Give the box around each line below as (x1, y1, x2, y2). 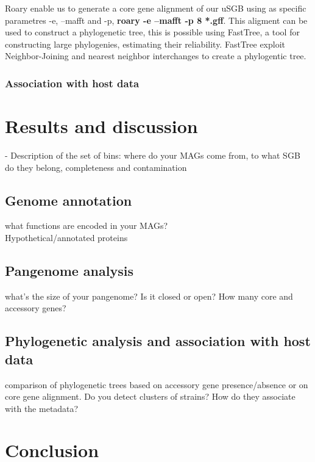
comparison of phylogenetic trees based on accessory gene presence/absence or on (5, 378, 308, 391)
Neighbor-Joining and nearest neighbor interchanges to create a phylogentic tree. (5, 49, 306, 62)
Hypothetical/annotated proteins (5, 231, 128, 244)
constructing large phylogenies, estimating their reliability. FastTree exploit (5, 37, 286, 50)
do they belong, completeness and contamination (5, 161, 187, 173)
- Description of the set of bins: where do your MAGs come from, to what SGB (5, 148, 300, 161)
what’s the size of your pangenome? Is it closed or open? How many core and (5, 289, 293, 302)
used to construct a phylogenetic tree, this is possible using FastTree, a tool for (5, 26, 300, 38)
